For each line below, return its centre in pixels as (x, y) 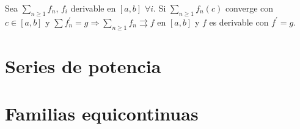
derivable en (93, 8)
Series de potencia (83, 65)
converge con (249, 8)
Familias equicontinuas (102, 113)
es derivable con (239, 22)
